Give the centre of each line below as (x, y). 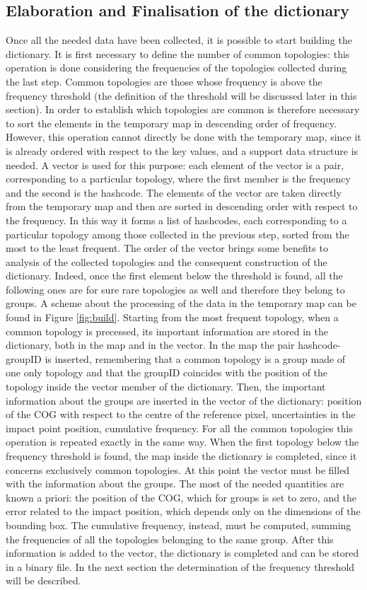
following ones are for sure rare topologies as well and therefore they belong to (175, 289)
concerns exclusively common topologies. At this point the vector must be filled (178, 469)
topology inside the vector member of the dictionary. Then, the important (166, 387)
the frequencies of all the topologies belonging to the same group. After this (170, 539)
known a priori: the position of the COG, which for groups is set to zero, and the (181, 497)
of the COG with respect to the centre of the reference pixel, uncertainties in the (181, 414)
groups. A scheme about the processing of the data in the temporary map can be (181, 303)
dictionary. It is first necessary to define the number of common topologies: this (178, 53)
